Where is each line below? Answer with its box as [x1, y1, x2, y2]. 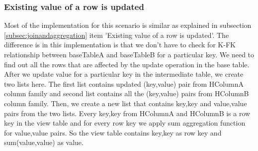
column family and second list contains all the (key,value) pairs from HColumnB [4, 88, 249, 99]
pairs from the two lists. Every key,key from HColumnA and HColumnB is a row [4, 108, 251, 118]
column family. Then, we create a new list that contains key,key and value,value [4, 98, 247, 108]
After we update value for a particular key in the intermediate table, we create [4, 69, 244, 79]
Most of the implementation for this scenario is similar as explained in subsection [4, 20, 252, 30]
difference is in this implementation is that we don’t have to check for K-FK [4, 39, 236, 50]
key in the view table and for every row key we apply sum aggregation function [4, 118, 246, 128]
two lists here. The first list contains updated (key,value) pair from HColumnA [4, 78, 244, 89]
